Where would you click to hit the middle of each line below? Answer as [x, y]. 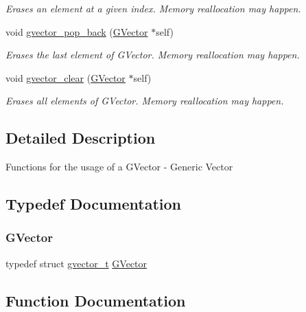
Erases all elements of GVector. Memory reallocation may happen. [145, 101]
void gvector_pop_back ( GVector [77, 31]
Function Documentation [96, 300]
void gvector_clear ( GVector [66, 77]
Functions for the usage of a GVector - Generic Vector [119, 167]
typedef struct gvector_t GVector [76, 263]
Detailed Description [81, 138]
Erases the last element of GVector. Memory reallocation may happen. [153, 55]
